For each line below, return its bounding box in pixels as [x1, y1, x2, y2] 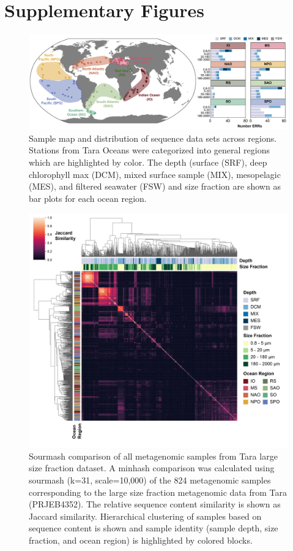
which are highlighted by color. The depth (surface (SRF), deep [29, 156, 267, 168]
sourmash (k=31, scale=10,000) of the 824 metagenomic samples [29, 473, 271, 486]
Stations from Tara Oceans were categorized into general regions [29, 144, 270, 156]
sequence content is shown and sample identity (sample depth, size [29, 522, 278, 534]
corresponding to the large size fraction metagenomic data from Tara [29, 485, 287, 498]
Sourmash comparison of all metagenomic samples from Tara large [29, 449, 278, 462]
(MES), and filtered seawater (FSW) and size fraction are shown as [29, 180, 281, 193]
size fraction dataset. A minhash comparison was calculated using [29, 461, 275, 474]
